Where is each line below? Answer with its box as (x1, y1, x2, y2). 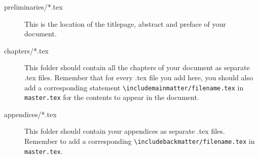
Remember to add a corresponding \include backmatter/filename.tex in (24, 136, 255, 146)
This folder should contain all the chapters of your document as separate (24, 62, 250, 73)
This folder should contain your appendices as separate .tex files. (24, 126, 225, 136)
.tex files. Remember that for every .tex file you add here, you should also (24, 72, 253, 82)
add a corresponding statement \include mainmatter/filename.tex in (24, 82, 244, 92)
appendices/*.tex (4, 109, 57, 119)
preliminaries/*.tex (4, 2, 63, 12)
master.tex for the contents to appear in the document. (24, 92, 199, 102)
